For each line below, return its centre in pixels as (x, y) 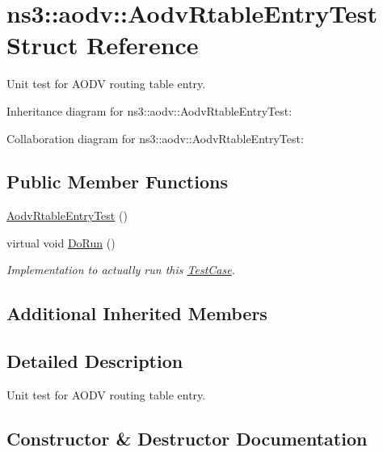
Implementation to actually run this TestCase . (121, 270)
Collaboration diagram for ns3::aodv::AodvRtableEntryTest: (155, 138)
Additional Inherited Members (137, 313)
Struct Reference (103, 45)
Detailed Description (95, 361)
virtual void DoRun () (61, 242)
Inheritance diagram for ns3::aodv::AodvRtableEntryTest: (149, 110)
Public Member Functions (117, 182)
